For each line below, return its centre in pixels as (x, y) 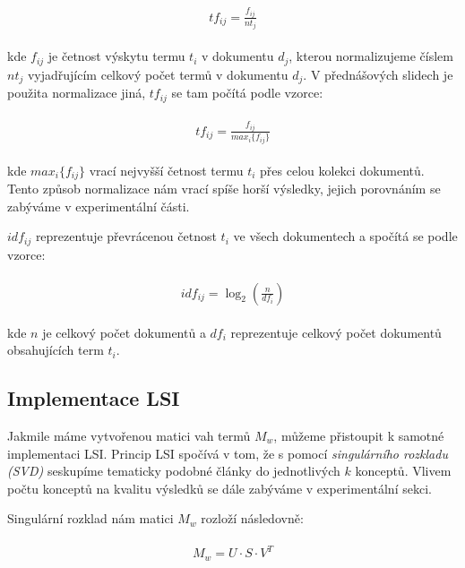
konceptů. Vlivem (403, 471)
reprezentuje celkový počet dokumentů (336, 332)
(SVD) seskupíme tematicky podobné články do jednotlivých (174, 471)
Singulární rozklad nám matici (90, 518)
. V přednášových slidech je (378, 74)
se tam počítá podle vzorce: (247, 93)
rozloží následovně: (252, 518)
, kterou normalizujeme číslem (371, 56)
